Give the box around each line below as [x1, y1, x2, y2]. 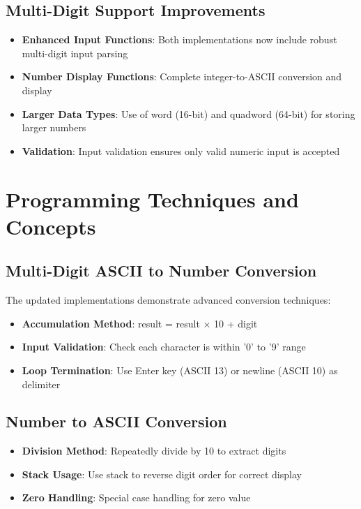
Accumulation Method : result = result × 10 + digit [22, 316, 258, 330]
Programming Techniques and [6, 184, 299, 213]
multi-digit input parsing [22, 45, 128, 60]
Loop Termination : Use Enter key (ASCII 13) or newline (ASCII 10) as [22, 362, 338, 377]
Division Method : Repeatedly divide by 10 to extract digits [22, 443, 286, 458]
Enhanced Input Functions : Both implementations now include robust [22, 32, 337, 47]
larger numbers [22, 120, 86, 135]
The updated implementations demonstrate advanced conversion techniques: [6, 293, 331, 307]
